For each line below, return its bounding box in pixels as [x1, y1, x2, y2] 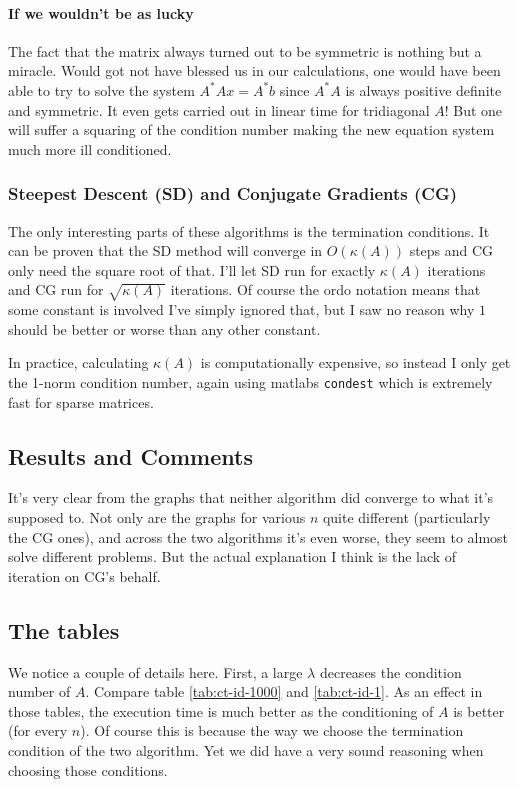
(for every [8, 720, 68, 741]
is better [453, 700, 505, 721]
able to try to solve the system [8, 79, 195, 100]
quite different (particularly [322, 506, 491, 527]
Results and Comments [8, 440, 253, 471]
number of [8, 681, 71, 702]
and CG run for [8, 279, 104, 300]
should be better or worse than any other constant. [8, 318, 321, 339]
